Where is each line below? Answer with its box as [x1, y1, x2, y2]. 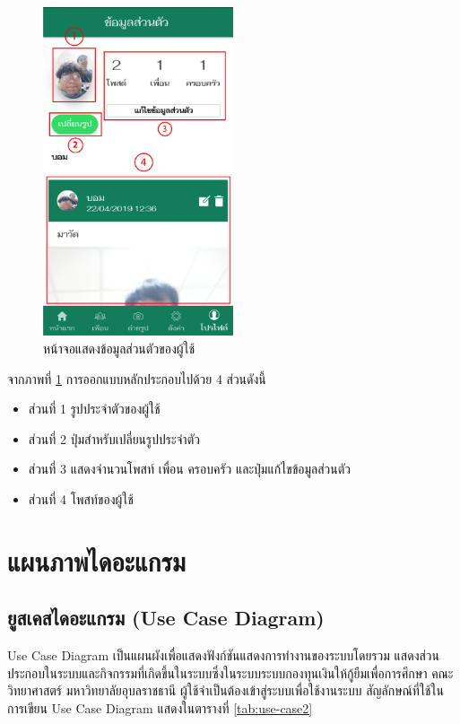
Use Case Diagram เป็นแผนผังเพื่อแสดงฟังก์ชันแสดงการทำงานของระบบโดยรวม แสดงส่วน [7, 646, 439, 665]
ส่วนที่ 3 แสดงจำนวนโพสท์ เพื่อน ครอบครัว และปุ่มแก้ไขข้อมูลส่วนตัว [28, 459, 352, 478]
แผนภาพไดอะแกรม [7, 542, 186, 579]
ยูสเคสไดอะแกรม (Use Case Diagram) [7, 604, 325, 632]
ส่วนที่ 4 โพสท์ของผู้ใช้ [28, 489, 134, 508]
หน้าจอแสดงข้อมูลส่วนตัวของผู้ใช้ [43, 338, 195, 357]
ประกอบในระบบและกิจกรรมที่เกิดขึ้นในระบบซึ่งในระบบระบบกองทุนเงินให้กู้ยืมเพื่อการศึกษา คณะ [7, 663, 454, 682]
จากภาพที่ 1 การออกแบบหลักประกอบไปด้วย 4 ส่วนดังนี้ [7, 369, 266, 388]
